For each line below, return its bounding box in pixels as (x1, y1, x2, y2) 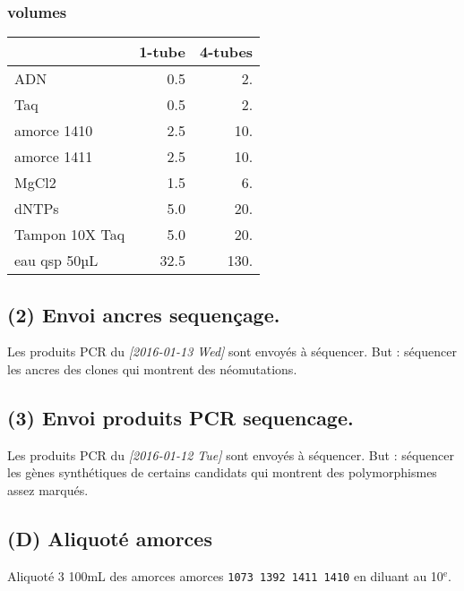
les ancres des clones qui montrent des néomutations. (7, 360, 297, 379)
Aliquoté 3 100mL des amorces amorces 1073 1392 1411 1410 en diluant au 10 (7, 566, 443, 585)
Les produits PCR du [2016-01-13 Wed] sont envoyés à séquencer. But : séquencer (7, 342, 457, 361)
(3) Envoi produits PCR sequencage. (7, 404, 354, 431)
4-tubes (200, 41, 253, 63)
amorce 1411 (14, 146, 93, 167)
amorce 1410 (14, 120, 93, 141)
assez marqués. (7, 481, 89, 499)
